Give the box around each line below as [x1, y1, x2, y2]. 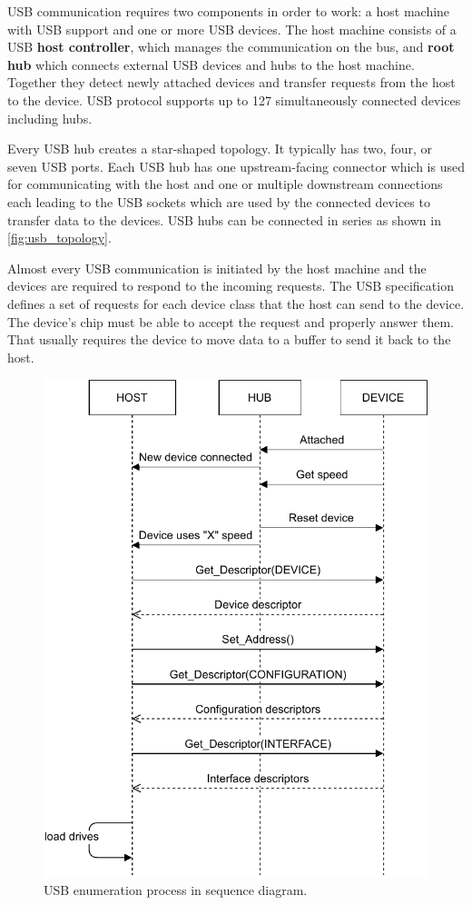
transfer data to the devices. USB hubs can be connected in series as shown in [7, 210, 441, 229]
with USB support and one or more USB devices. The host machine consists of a [7, 19, 457, 38]
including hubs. [7, 108, 93, 127]
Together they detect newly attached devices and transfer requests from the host [7, 73, 456, 92]
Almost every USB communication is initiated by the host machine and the [7, 258, 427, 277]
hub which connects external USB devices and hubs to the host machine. [7, 55, 415, 74]
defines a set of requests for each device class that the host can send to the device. [7, 293, 465, 313]
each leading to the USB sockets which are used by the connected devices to [7, 192, 430, 211]
